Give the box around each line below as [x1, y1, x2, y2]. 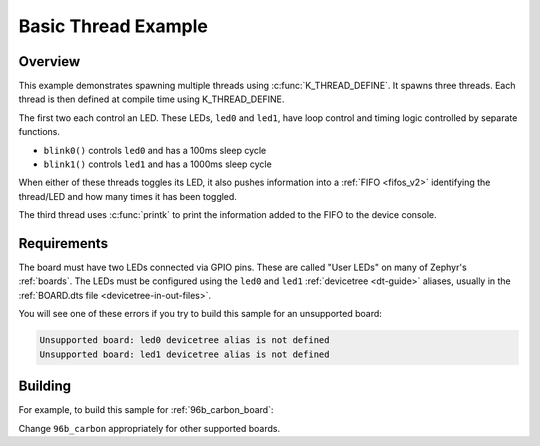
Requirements [18, 235, 109, 252]
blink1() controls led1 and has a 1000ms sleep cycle [43, 158, 272, 170]
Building [18, 378, 72, 395]
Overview [18, 53, 81, 70]
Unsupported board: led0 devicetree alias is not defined [39, 335, 330, 346]
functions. [18, 126, 60, 138]
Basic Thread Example [18, 15, 209, 37]
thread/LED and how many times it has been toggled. [18, 190, 237, 202]
